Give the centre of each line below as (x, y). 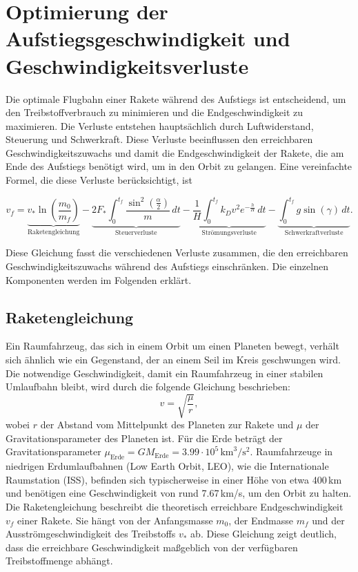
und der (328, 520)
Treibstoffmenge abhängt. (59, 561)
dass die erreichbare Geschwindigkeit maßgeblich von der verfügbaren (152, 547)
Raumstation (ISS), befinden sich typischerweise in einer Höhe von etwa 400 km (174, 479)
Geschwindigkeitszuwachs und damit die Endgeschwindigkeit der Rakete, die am (175, 152)
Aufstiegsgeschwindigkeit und (148, 38)
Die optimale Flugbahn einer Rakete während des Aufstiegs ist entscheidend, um (176, 98)
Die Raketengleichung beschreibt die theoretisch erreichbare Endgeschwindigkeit (175, 507)
